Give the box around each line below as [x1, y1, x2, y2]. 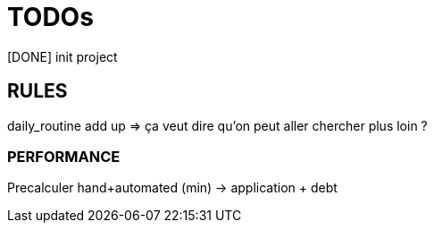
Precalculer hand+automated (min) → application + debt [7, 180, 338, 196]
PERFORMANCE [7, 147, 121, 166]
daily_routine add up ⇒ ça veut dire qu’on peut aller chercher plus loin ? [7, 117, 428, 133]
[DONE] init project [7, 48, 118, 64]
